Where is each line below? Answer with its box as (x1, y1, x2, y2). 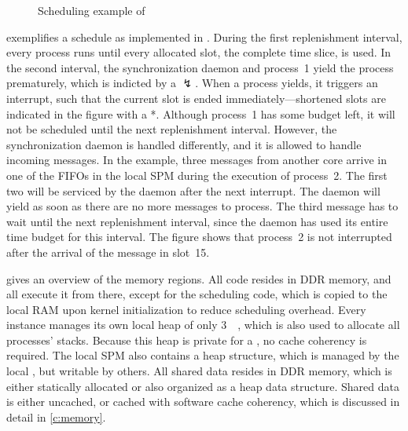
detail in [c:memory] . (6, 408, 106, 425)
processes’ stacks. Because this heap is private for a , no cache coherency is (6, 331, 367, 348)
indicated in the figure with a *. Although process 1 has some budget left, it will (6, 105, 395, 122)
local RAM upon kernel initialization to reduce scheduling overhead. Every (6, 301, 366, 317)
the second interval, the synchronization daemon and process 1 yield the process (6, 59, 394, 75)
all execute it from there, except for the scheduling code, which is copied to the (6, 286, 388, 302)
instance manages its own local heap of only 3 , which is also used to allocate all (6, 316, 400, 333)
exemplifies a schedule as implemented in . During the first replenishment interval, (6, 28, 402, 45)
